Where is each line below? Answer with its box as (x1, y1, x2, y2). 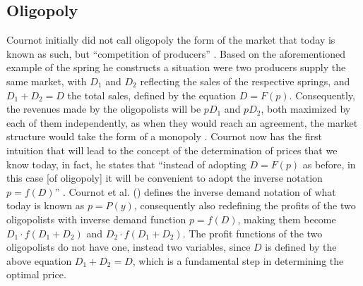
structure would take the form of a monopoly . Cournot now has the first (6, 129, 322, 144)
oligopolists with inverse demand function (6, 211, 186, 226)
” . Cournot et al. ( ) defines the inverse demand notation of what (54, 184, 336, 199)
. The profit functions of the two (182, 225, 323, 240)
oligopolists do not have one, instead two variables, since (6, 240, 251, 254)
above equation (6, 253, 72, 268)
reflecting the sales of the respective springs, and (140, 73, 350, 88)
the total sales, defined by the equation (67, 87, 237, 102)
